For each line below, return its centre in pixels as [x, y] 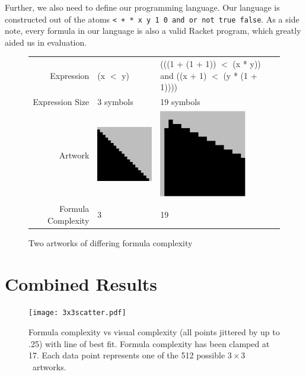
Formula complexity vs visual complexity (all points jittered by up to [154, 332]
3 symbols [115, 102]
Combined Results [81, 283]
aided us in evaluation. [46, 42]
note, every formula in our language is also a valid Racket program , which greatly [153, 31]
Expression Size [61, 102]
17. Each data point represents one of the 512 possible [127, 355]
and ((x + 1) [184, 75]
